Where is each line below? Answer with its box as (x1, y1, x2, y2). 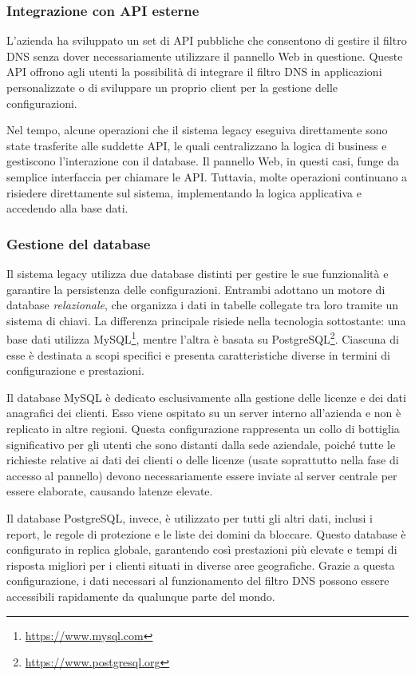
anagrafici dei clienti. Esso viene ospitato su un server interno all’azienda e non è (6, 404, 401, 421)
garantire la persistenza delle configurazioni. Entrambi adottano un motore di (6, 280, 385, 297)
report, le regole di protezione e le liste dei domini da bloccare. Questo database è (6, 525, 406, 542)
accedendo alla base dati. (6, 200, 128, 217)
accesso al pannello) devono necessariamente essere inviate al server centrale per (6, 467, 397, 483)
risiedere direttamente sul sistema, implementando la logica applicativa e (6, 184, 362, 201)
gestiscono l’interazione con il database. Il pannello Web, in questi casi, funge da (6, 153, 399, 169)
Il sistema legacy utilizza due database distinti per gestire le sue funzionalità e (6, 264, 389, 281)
